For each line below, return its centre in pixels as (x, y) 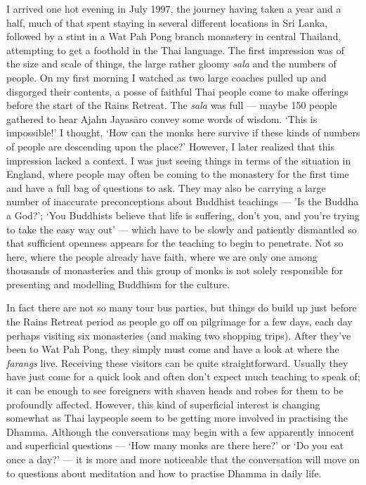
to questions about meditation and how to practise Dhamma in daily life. (164, 473)
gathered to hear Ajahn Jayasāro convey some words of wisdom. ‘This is (162, 118)
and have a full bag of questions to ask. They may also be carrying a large (166, 187)
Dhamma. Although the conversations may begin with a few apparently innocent (181, 431)
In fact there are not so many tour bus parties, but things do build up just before (182, 308)
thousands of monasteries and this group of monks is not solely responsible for (175, 270)
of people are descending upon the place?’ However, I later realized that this (170, 146)
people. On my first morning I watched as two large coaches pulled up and (166, 77)
